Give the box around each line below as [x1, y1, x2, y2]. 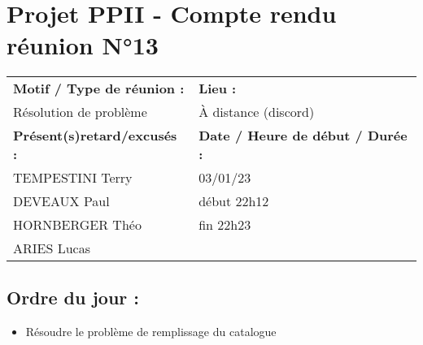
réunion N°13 [7, 28, 159, 62]
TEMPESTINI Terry [13, 168, 133, 188]
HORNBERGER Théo [13, 215, 142, 235]
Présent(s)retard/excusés [13, 126, 177, 145]
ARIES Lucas [13, 239, 90, 258]
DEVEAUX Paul [13, 192, 110, 211]
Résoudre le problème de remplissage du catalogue [25, 322, 277, 339]
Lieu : [198, 79, 237, 98]
